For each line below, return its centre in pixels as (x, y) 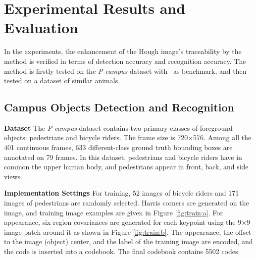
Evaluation (41, 27)
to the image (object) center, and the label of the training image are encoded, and (128, 241)
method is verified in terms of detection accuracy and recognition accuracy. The (125, 61)
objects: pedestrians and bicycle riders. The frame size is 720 (96, 137)
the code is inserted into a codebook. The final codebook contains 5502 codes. (122, 251)
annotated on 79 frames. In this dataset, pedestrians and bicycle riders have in (123, 157)
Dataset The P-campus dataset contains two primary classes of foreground (118, 128)
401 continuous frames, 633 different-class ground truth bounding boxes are (118, 147)
